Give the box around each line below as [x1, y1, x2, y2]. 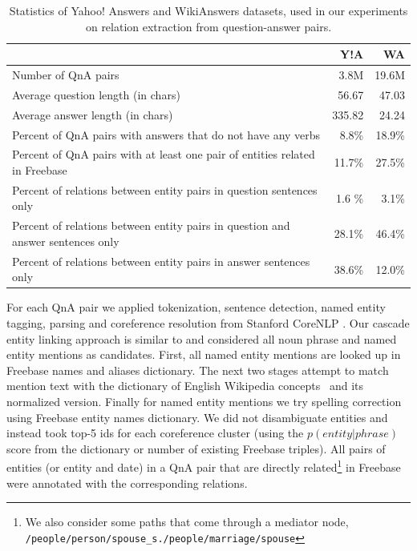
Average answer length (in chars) [12, 106, 173, 123]
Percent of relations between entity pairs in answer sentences [12, 252, 310, 269]
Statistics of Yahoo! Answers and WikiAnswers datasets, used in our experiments [9, 2, 408, 18]
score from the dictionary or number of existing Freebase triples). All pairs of [6, 440, 386, 456]
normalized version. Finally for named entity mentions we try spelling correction [6, 392, 402, 409]
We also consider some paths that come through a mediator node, [25, 513, 349, 530]
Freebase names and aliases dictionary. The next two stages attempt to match [6, 361, 389, 378]
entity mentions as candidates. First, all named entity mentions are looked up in [6, 346, 401, 363]
